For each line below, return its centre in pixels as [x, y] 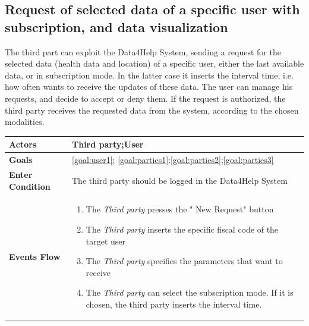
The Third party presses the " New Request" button [180, 209]
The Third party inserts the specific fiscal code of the [182, 229]
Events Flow [35, 257]
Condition [30, 186]
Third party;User [108, 144]
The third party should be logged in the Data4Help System [180, 180]
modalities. [25, 122]
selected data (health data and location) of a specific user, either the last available [154, 63]
